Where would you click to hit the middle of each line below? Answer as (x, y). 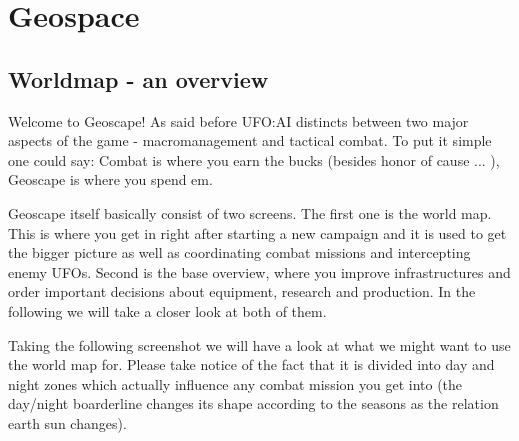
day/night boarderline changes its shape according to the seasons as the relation (253, 403)
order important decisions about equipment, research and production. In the (242, 291)
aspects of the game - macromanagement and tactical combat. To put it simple (250, 140)
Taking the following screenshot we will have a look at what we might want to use (259, 344)
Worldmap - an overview (138, 78)
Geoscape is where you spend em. (110, 179)
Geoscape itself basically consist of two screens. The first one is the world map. (250, 212)
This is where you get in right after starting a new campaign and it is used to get (257, 232)
